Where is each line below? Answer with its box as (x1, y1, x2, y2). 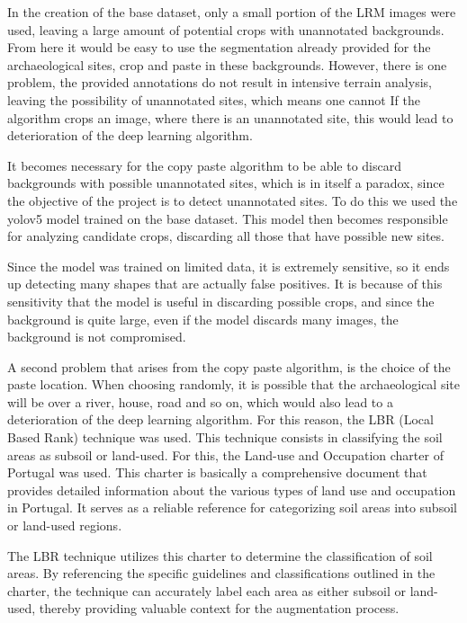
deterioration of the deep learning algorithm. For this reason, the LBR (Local (7, 410, 434, 429)
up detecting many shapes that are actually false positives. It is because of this (7, 274, 443, 293)
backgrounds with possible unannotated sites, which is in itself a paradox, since (7, 174, 445, 192)
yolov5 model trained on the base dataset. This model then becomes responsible (7, 209, 448, 227)
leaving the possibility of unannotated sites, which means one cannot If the (7, 90, 420, 109)
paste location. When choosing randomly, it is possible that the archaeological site (7, 375, 460, 394)
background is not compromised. (7, 327, 186, 346)
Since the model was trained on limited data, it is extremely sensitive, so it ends (7, 256, 450, 275)
